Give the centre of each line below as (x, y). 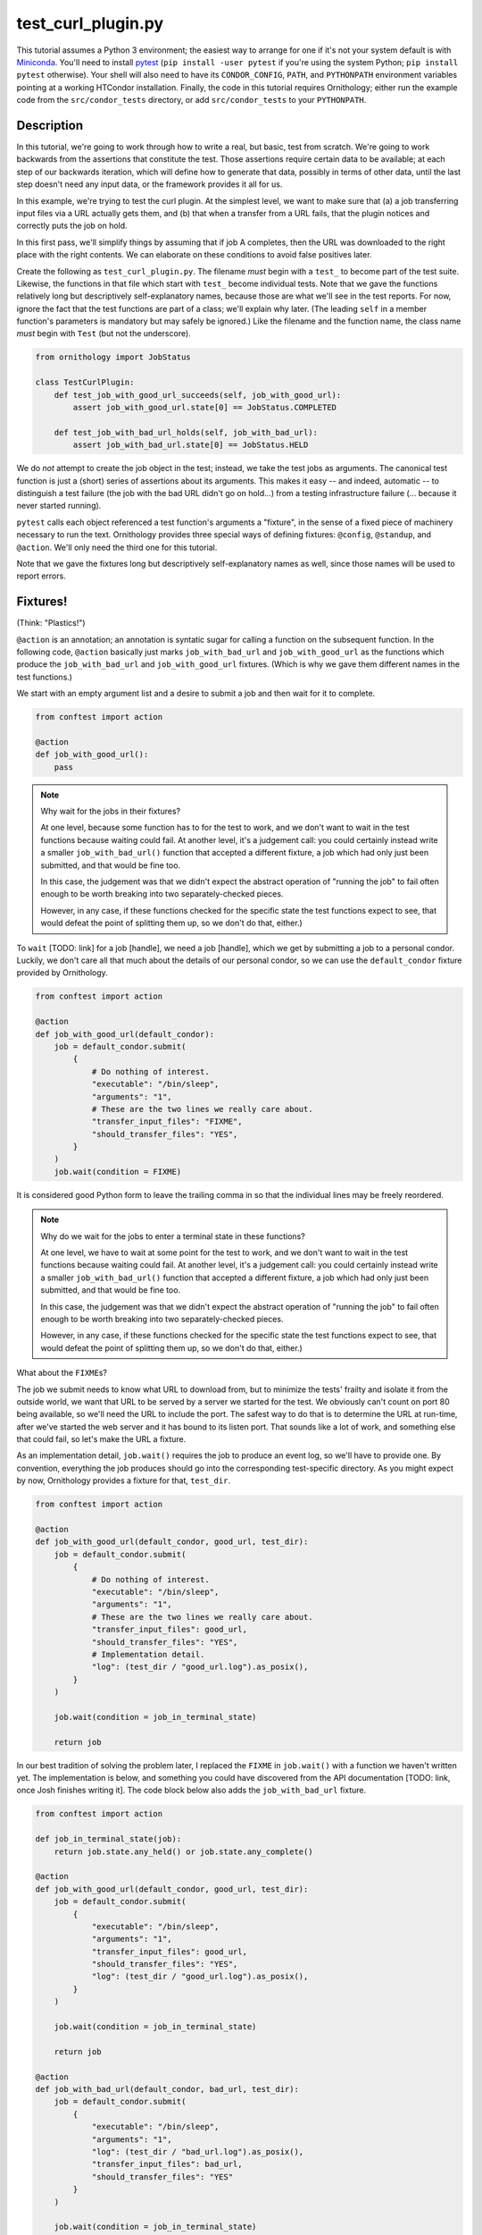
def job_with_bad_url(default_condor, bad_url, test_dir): (167, 2089)
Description (50, 125)
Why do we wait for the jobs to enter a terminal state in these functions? (173, 1236)
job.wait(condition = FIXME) (118, 1172)
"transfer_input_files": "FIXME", (167, 1122)
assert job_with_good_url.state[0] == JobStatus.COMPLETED (205, 408)
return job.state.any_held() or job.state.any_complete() (183, 1851)
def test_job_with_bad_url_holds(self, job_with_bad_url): (186, 432)
